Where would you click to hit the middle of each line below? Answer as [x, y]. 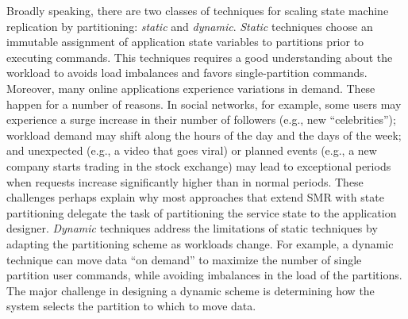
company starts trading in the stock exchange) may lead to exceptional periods [199, 165]
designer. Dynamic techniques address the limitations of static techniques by [192, 228]
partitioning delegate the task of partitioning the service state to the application [202, 212]
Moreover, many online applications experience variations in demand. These [191, 88]
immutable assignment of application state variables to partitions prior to [185, 42]
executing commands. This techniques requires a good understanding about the [200, 57]
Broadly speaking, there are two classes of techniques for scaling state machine [198, 10]
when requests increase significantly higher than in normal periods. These [185, 181]
